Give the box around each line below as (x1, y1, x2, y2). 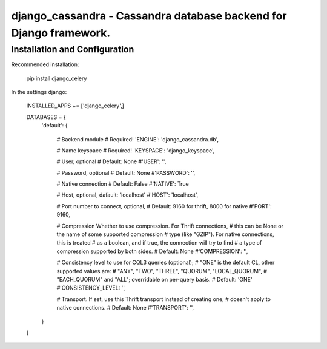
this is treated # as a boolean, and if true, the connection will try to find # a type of (56, 239, 262, 246)
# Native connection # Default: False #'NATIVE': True (56, 180, 189, 188)
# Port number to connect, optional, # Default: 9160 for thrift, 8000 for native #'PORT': (56, 202, 272, 209)
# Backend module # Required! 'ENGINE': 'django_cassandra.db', (56, 135, 219, 143)
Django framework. (11, 26, 111, 39)
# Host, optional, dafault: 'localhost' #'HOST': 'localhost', (56, 191, 199, 198)
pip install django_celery (26, 75, 87, 82)
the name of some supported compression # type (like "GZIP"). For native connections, (56, 231, 275, 238)
